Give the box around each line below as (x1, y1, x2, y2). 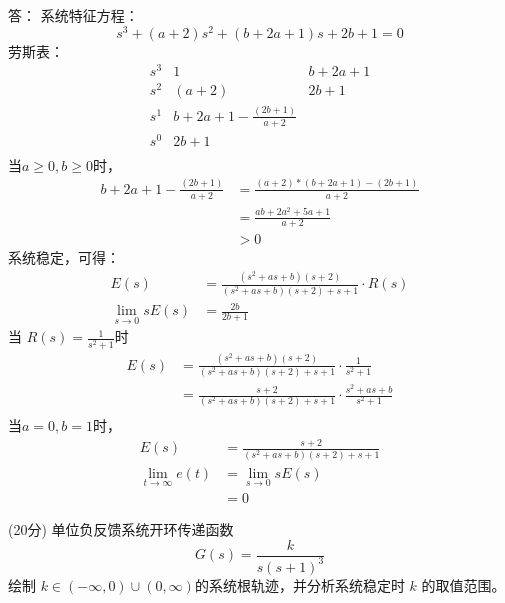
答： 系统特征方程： (8, 5, 139, 25)
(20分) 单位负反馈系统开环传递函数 (8, 518, 234, 539)
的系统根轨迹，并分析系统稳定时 (194, 574, 405, 595)
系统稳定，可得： (8, 247, 120, 268)
